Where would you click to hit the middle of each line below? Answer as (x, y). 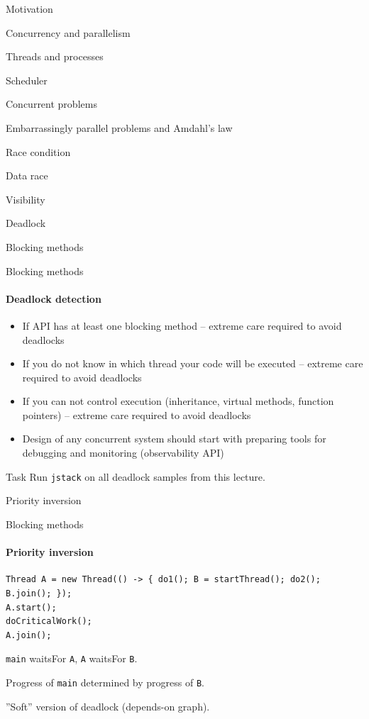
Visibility (26, 199)
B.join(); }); (39, 593)
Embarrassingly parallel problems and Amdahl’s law (119, 127)
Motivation (29, 9)
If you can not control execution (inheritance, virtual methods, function (178, 401)
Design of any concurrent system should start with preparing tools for (174, 439)
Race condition (38, 151)
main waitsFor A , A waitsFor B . (72, 658)
